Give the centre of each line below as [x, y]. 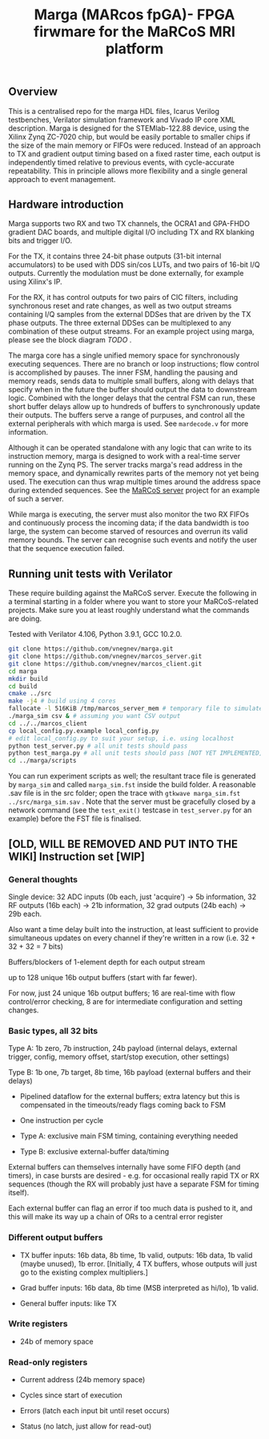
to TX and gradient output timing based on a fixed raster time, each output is [134, 153]
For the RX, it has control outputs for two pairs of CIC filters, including [123, 298]
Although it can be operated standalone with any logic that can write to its [130, 448]
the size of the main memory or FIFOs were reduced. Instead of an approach [134, 145]
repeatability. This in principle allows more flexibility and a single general [128, 171]
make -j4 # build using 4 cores [62, 701]
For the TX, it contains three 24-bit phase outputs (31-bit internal [115, 256]
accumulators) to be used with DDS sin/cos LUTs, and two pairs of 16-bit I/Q [134, 265]
